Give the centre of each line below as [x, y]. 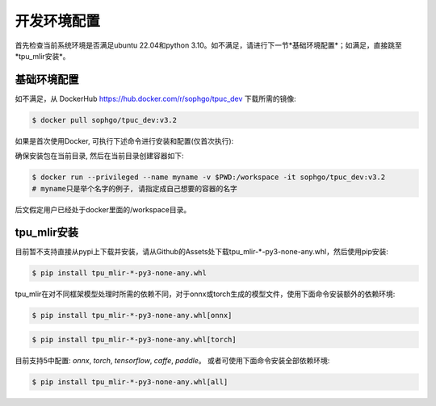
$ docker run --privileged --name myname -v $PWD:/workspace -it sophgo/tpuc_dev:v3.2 [209, 177]
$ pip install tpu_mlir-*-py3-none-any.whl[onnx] [132, 316]
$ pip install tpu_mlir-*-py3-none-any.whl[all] [130, 382]
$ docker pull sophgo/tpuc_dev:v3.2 [105, 120]
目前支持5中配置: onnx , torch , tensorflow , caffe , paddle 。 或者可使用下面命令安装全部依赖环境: [172, 360]
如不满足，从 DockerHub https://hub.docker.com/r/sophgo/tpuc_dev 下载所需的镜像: [155, 98]
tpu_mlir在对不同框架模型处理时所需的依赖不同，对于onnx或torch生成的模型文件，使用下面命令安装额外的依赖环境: [205, 294]
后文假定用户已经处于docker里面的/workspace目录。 [103, 209]
